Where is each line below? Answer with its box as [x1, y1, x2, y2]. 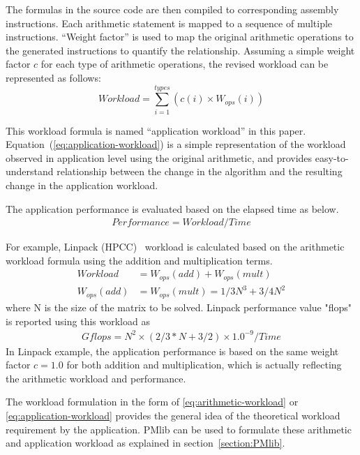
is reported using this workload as [6, 313, 150, 328]
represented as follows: [6, 70, 101, 84]
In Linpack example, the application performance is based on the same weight [6, 343, 339, 358]
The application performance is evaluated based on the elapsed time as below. [6, 201, 339, 216]
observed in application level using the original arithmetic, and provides [6, 150, 313, 165]
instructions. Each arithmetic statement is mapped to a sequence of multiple [6, 15, 333, 30]
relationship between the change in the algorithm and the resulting [57, 164, 343, 179]
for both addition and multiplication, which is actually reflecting [66, 357, 342, 372]
